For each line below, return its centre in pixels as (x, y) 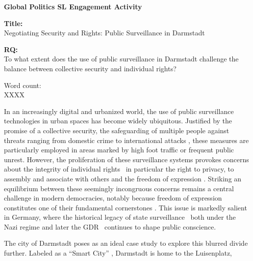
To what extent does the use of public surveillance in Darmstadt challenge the (121, 59)
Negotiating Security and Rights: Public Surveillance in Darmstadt (104, 33)
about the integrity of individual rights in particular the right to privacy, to (119, 169)
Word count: (23, 85)
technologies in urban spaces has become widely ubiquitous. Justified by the (118, 121)
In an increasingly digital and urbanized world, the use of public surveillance (119, 111)
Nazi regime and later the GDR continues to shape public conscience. (110, 226)
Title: (13, 23)
